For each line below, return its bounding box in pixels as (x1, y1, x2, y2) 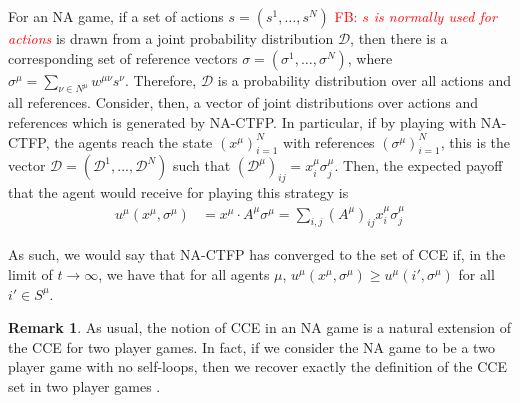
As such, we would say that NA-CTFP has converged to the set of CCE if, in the (8, 244, 506, 265)
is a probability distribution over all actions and (217, 69, 511, 90)
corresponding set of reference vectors (8, 47, 238, 68)
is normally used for (373, 6, 497, 26)
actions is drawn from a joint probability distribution (8, 28, 334, 48)
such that (172, 155, 231, 176)
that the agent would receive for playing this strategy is (8, 182, 349, 203)
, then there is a (350, 28, 448, 48)
